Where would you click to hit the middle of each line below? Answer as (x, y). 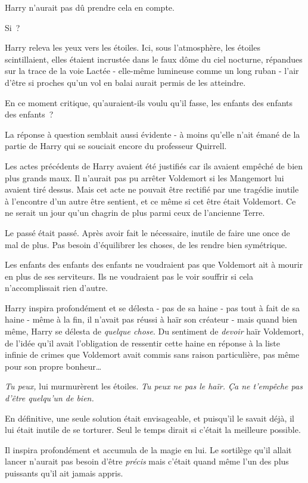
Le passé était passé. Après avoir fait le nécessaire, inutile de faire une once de (147, 232)
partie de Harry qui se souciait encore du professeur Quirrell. (116, 146)
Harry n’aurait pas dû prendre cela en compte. (90, 7)
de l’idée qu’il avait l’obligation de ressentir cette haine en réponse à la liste (143, 343)
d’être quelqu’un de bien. (49, 398)
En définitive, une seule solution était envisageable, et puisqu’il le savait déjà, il (150, 418)
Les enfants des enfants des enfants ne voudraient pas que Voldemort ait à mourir (154, 264)
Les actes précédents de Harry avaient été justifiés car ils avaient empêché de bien (154, 165)
